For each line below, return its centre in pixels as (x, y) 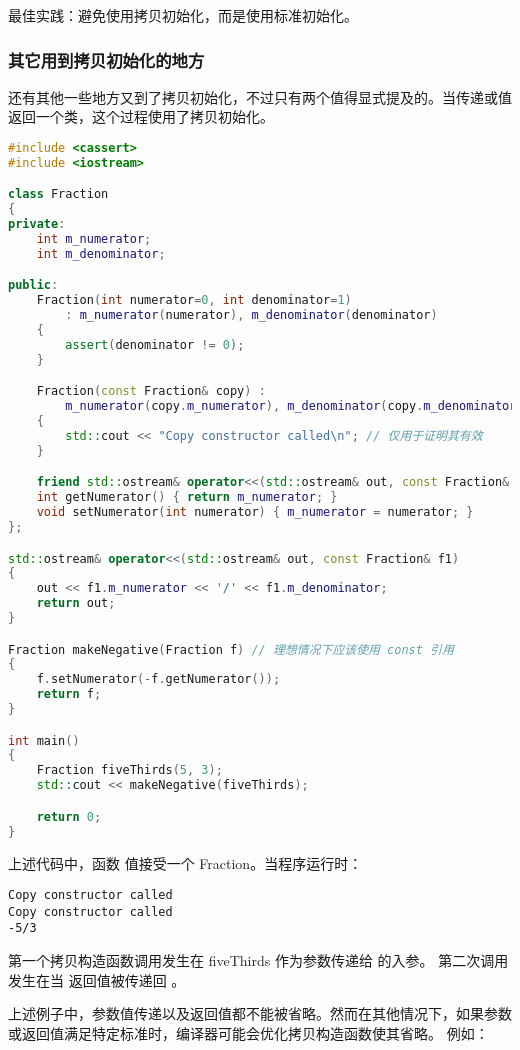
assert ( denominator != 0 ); (155, 344)
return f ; (69, 694)
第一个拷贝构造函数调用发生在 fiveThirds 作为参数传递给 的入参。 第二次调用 (258, 960)
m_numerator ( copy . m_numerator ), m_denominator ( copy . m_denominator (291, 406)
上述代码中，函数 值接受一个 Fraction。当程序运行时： (185, 862)
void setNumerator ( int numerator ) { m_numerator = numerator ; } (255, 512)
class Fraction (58, 194)
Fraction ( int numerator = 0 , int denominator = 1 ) (194, 300)
